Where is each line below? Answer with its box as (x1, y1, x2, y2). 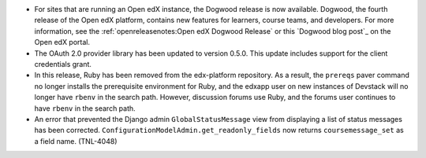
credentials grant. (34, 59, 92, 68)
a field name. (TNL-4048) (34, 136, 118, 145)
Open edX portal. (34, 38, 91, 47)
